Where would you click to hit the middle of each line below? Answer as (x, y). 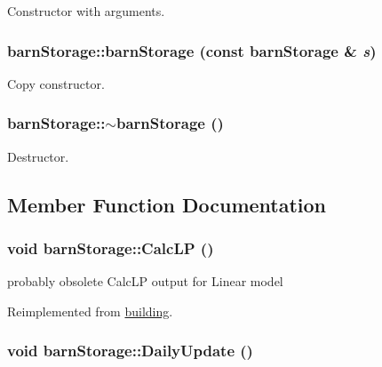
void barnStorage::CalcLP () (111, 247)
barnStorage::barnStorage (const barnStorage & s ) (192, 50)
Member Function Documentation (167, 204)
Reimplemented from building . (90, 311)
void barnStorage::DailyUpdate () (130, 351)
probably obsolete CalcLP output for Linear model (145, 281)
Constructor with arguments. (86, 11)
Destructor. (38, 156)
